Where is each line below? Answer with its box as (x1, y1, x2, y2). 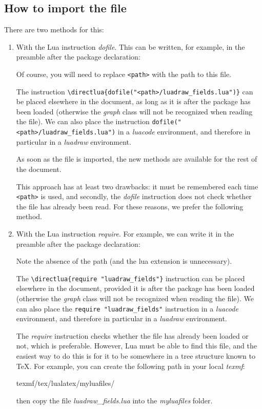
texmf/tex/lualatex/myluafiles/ (16, 378, 115, 388)
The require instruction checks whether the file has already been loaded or (16, 330, 249, 341)
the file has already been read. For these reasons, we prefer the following (16, 201, 244, 211)
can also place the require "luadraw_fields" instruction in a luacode (16, 303, 238, 314)
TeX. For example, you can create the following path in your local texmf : (16, 360, 245, 371)
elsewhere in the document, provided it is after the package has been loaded (16, 283, 255, 294)
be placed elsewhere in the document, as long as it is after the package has (16, 96, 251, 107)
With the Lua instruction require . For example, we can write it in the (16, 228, 234, 239)
